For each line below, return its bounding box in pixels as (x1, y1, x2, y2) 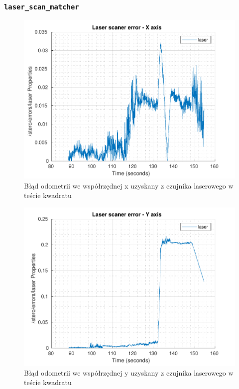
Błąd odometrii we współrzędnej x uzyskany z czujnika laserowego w (24, 180, 234, 191)
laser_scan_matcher (4, 2, 79, 11)
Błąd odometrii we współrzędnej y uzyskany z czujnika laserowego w (24, 367, 234, 378)
